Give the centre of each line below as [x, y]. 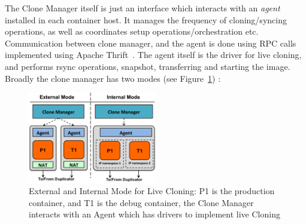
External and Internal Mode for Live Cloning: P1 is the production [152, 191]
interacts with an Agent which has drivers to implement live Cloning [154, 214]
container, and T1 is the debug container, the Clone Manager [141, 202]
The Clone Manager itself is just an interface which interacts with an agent [143, 8]
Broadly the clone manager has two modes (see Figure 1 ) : [113, 78]
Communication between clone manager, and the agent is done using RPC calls [151, 43]
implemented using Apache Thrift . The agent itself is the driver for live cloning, [153, 55]
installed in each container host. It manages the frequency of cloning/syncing [146, 19]
